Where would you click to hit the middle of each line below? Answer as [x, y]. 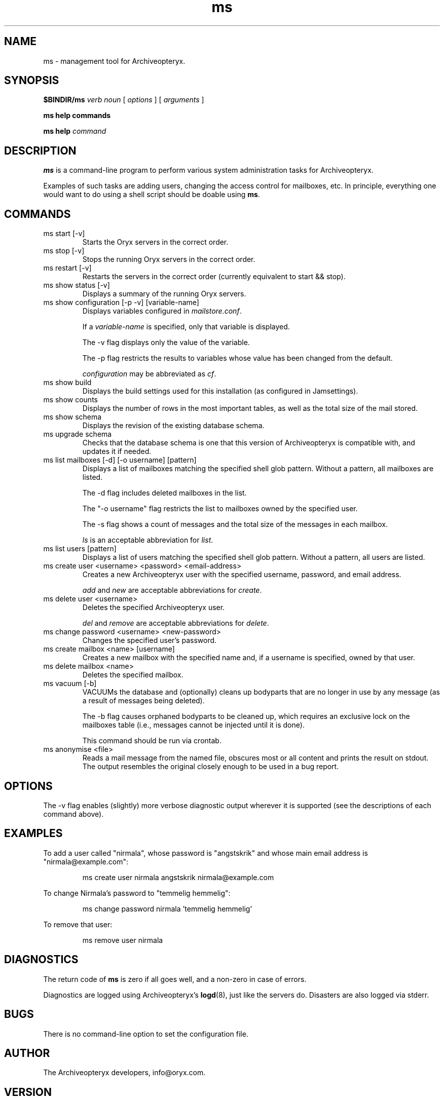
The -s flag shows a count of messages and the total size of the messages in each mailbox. [235, 524]
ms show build [67, 383]
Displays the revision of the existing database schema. [173, 426]
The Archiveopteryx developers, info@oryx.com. [124, 1073]
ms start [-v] [64, 234]
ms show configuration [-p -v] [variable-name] [121, 302]
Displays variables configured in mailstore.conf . [162, 311]
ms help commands [77, 116]
